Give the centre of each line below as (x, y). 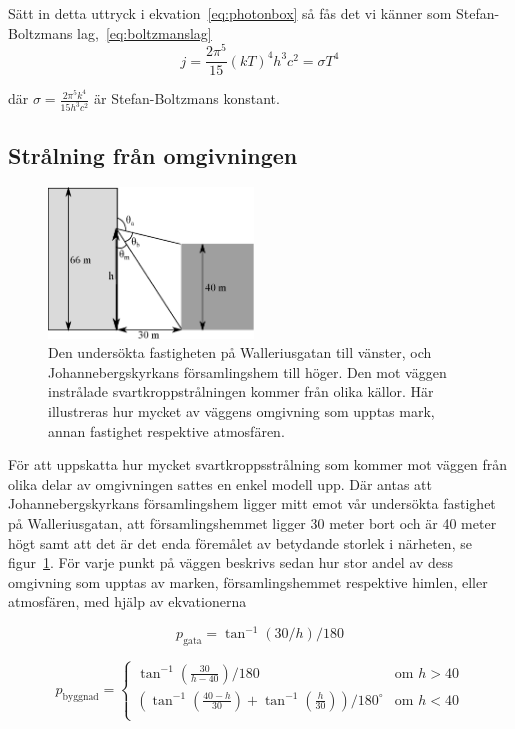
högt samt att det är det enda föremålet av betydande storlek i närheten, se (240, 542)
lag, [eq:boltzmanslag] (144, 32)
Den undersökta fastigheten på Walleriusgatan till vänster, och (240, 352)
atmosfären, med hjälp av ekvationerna (127, 601)
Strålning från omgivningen (153, 154)
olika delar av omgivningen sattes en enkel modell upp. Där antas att (220, 483)
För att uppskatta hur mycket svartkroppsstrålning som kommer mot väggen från (258, 464)
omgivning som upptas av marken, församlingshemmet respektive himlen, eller (248, 581)
